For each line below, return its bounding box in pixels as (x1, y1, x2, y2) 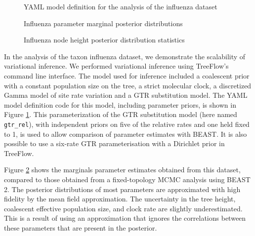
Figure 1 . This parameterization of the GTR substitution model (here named (4, 109, 237, 119)
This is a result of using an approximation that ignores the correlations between (4, 213, 246, 223)
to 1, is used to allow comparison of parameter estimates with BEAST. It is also (4, 128, 247, 139)
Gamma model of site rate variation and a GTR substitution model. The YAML (4, 90, 248, 100)
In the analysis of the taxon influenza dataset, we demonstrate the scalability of (4, 51, 246, 61)
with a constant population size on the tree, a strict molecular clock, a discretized (4, 80, 252, 90)
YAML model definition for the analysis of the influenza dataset (24, 1, 217, 11)
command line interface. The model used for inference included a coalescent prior (4, 70, 250, 80)
